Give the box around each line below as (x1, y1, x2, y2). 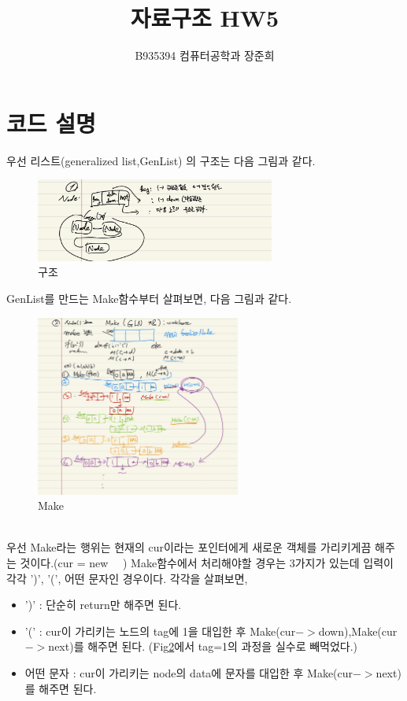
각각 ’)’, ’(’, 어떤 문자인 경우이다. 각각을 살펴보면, (6, 570, 248, 586)
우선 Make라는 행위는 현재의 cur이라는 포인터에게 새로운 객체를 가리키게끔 (6, 539, 372, 555)
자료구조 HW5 (130, 2, 279, 34)
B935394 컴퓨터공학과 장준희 (135, 47, 275, 64)
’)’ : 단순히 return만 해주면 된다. (24, 596, 182, 613)
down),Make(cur (318, 622, 398, 639)
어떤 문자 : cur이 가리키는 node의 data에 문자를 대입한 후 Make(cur (24, 664, 353, 681)
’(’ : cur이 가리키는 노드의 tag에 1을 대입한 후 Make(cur (24, 622, 296, 639)
